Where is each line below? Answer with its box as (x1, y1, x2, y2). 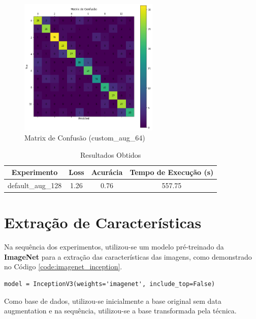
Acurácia (91, 167, 123, 178)
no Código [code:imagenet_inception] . (4, 261, 122, 272)
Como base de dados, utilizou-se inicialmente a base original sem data (4, 295, 221, 306)
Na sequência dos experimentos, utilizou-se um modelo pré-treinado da (4, 241, 224, 252)
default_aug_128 (8, 180, 62, 190)
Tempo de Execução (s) (130, 167, 214, 178)
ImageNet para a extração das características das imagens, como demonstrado (4, 251, 252, 262)
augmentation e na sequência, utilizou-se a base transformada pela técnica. (4, 305, 237, 316)
